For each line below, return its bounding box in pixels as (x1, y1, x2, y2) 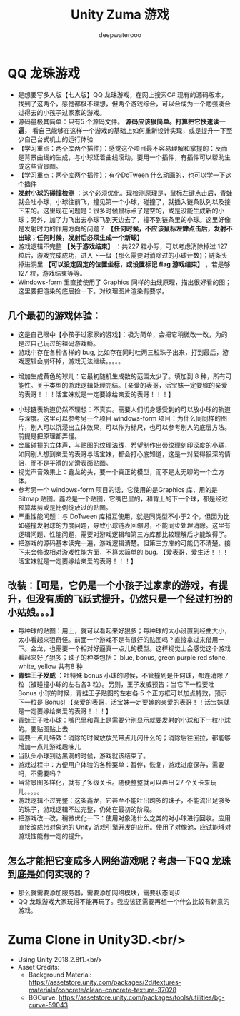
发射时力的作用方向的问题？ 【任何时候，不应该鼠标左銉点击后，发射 (24, 224, 226, 233)
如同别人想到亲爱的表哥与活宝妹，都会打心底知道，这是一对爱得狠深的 (17, 449, 225, 458)
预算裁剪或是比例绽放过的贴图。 (17, 503, 112, 511)
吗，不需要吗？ (17, 769, 62, 778)
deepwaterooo (99, 30, 141, 39)
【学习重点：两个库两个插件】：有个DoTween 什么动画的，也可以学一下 (17, 171, 226, 179)
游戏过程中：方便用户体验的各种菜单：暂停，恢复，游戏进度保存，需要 (17, 760, 225, 769)
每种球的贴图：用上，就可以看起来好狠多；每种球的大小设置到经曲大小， (17, 626, 231, 635)
